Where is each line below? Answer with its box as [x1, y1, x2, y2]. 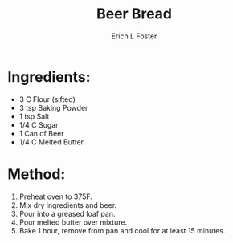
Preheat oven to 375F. [18, 192, 93, 201]
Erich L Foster [111, 31, 157, 41]
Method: [7, 165, 66, 183]
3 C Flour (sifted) [18, 94, 76, 104]
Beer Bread [96, 5, 173, 23]
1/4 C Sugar [18, 119, 59, 129]
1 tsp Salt [18, 111, 50, 121]
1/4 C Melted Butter [18, 137, 84, 147]
